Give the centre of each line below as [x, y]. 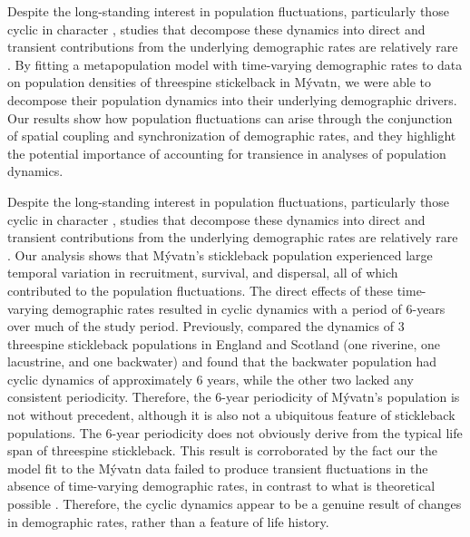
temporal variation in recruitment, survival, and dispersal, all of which [203, 273]
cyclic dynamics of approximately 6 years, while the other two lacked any [211, 379]
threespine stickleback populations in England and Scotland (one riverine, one [224, 343]
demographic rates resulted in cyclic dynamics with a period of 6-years [249, 308]
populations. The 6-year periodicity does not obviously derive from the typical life [235, 432]
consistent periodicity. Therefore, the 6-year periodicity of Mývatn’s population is [234, 397]
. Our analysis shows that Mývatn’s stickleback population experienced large [220, 254]
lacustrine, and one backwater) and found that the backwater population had [222, 361]
